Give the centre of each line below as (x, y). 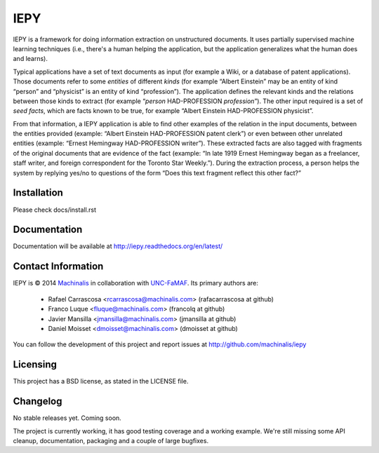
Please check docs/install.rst (55, 210)
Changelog (38, 401)
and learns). (31, 59)
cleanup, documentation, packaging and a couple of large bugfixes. (111, 440)
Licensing (35, 365)
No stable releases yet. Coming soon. (67, 418)
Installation (38, 193)
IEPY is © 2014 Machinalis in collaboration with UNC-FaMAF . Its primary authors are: (136, 283)
